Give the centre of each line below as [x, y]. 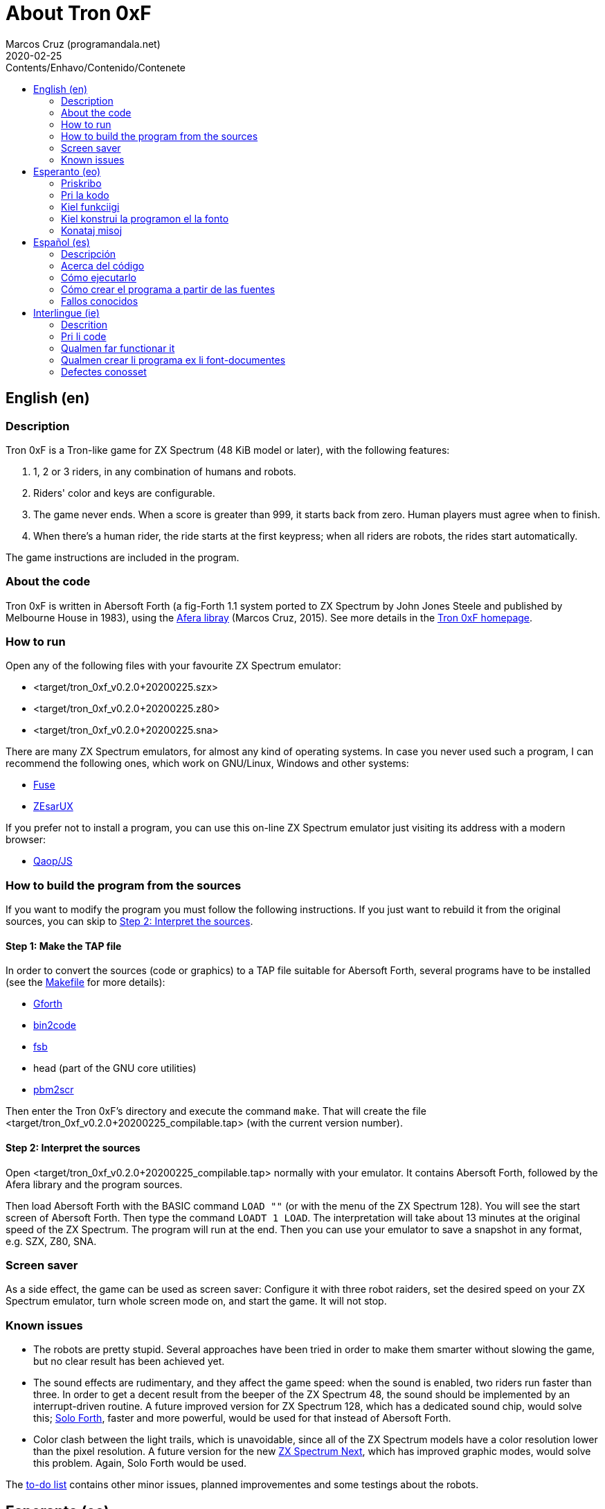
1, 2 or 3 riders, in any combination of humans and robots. [165, 471]
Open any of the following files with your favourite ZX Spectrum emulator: [173, 666]
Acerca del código [103, 265]
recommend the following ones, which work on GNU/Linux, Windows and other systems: [207, 764]
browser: [26, 840]
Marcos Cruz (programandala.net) [83, 44]
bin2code [55, 1025]
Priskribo [81, 183]
